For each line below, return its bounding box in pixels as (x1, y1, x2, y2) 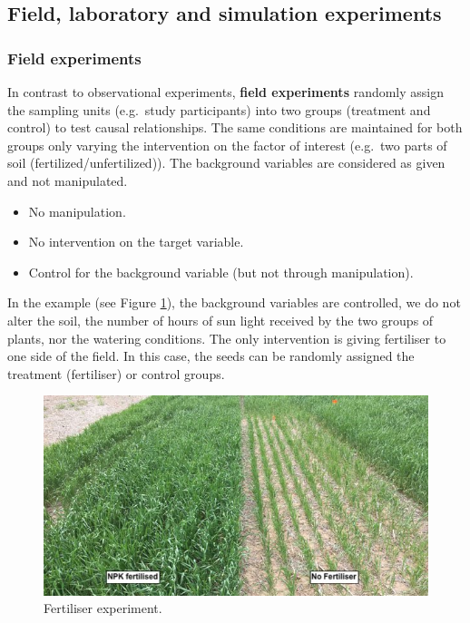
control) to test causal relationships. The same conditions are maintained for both (7, 118, 463, 137)
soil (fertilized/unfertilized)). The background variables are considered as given (7, 153, 446, 172)
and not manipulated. (7, 170, 128, 190)
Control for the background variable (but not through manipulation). (28, 262, 414, 281)
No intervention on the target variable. (28, 232, 244, 251)
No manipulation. (28, 201, 126, 220)
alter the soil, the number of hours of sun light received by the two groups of (7, 310, 434, 329)
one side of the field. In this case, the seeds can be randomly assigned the (7, 346, 415, 365)
